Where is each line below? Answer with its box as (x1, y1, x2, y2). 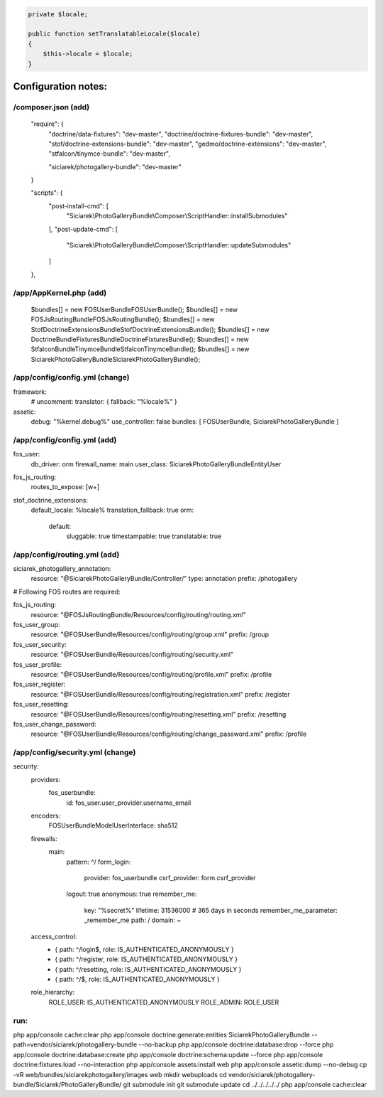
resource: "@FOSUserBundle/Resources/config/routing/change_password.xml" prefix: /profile (30, 729, 307, 739)
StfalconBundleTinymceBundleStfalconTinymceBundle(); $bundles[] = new (30, 345, 250, 353)
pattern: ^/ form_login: (66, 857, 131, 866)
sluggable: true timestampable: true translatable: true (66, 532, 222, 540)
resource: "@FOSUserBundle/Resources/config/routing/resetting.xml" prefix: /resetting (30, 710, 287, 718)
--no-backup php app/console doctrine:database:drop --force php (138, 1040, 334, 1049)
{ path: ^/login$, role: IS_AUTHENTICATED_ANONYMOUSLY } (55, 945, 234, 953)
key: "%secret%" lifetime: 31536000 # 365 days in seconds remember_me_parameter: (84, 906, 338, 914)
